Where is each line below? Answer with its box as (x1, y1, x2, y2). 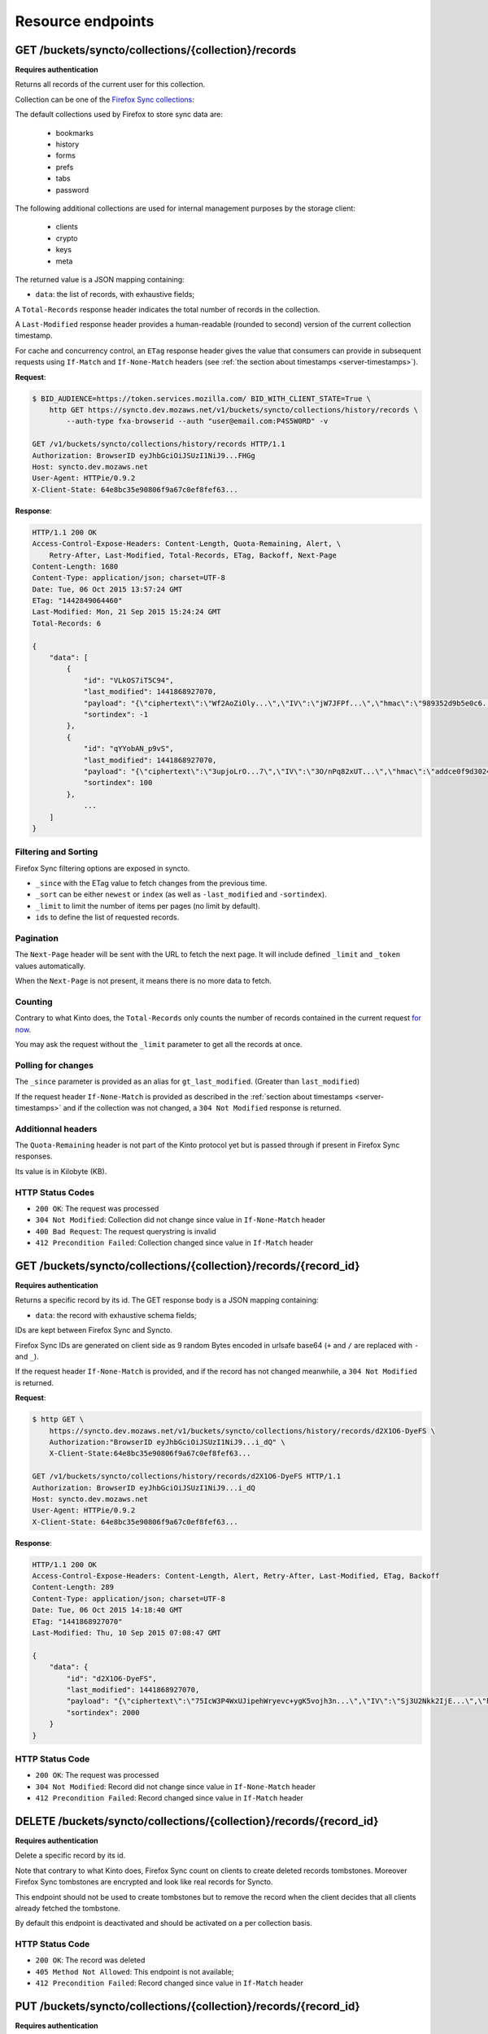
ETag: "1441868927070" (32, 1617, 123, 1626)
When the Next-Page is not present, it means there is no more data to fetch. (15, 976, 272, 986)
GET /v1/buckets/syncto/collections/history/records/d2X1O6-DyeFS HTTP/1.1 (32, 1472, 342, 1481)
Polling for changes (15, 1059, 94, 1071)
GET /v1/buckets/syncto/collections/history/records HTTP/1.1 (32, 439, 285, 449)
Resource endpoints (15, 12, 155, 30)
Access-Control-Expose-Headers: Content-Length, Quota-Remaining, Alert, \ (32, 539, 342, 548)
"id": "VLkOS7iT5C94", (83, 675, 174, 685)
